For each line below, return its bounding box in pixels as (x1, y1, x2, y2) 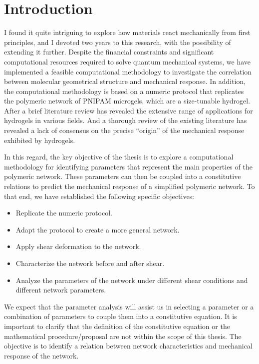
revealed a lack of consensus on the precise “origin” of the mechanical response (4, 125, 245, 135)
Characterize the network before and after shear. (15, 258, 165, 268)
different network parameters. (15, 284, 106, 295)
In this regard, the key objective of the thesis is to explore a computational (4, 151, 234, 162)
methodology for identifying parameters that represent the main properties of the (4, 161, 253, 171)
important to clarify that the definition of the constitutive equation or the (4, 320, 230, 331)
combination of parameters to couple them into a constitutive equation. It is (4, 311, 237, 321)
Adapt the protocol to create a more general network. (15, 224, 180, 234)
